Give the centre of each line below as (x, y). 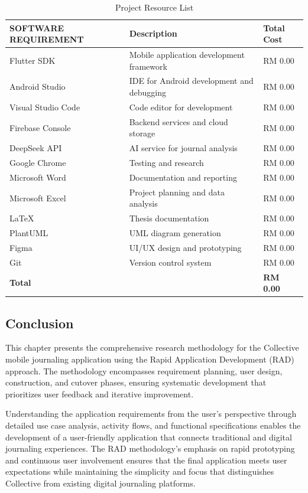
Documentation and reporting (183, 177)
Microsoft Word (38, 177)
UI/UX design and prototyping (185, 247)
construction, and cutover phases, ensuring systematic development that (136, 382)
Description (153, 33)
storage (142, 133)
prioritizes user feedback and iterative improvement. (100, 394)
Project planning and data (177, 192)
